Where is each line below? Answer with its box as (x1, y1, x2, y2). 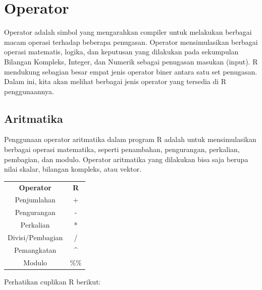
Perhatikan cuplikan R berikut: (4, 276, 101, 286)
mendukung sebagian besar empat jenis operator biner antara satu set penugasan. (4, 66, 257, 77)
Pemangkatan (14, 244, 57, 255)
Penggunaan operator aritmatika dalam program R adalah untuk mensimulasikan (4, 134, 256, 144)
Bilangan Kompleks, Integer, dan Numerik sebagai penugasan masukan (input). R (4, 56, 258, 66)
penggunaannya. (4, 86, 54, 96)
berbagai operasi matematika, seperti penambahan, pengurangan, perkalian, (4, 144, 240, 155)
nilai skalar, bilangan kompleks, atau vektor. (4, 164, 142, 174)
